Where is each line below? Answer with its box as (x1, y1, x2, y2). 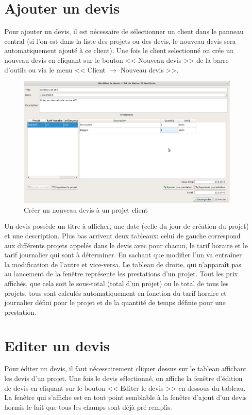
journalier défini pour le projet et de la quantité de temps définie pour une (4, 297, 226, 307)
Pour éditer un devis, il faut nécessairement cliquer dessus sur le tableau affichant (4, 363, 247, 374)
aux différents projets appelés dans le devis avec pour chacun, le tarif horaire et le (4, 240, 248, 250)
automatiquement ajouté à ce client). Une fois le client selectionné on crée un (4, 45, 234, 55)
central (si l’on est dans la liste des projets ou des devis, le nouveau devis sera (4, 36, 236, 46)
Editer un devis (4, 335, 110, 355)
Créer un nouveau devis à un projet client (24, 204, 148, 215)
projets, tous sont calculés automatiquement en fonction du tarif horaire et (4, 288, 227, 298)
